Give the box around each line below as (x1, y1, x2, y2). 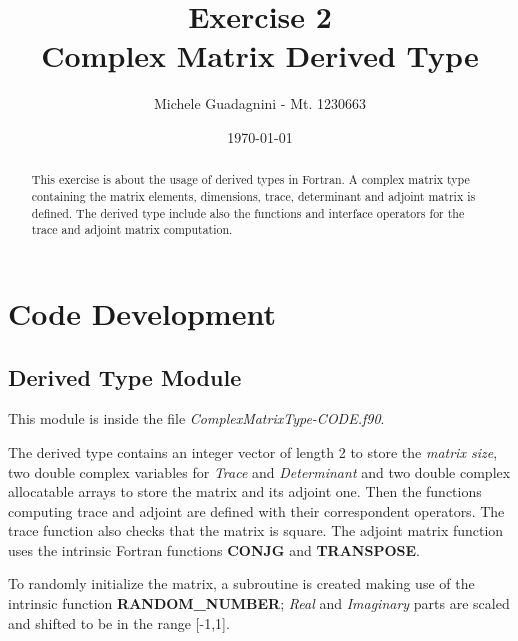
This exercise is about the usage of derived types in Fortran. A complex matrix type (31, 171, 470, 188)
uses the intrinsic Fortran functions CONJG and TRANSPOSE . (8, 539, 420, 560)
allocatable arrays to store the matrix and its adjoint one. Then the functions (8, 481, 482, 502)
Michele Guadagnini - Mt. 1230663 (153, 93, 367, 114)
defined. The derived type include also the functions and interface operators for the (31, 204, 465, 221)
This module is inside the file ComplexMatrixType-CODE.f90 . (8, 408, 385, 429)
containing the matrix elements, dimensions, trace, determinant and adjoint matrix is (31, 187, 476, 204)
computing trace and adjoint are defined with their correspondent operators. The (8, 500, 505, 521)
